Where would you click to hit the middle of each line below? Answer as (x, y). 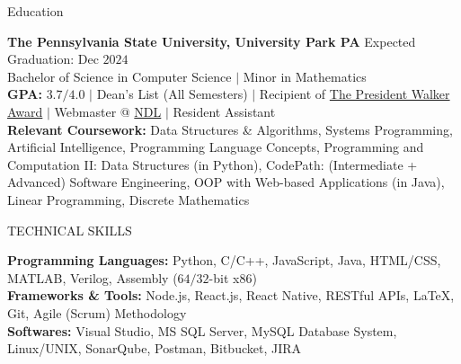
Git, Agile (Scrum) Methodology (97, 312)
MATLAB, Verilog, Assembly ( (93, 277)
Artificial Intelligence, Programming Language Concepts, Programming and (216, 147)
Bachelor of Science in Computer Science (120, 76)
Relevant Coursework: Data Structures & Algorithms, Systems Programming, (230, 129)
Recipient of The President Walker (355, 94)
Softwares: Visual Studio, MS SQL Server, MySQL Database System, (202, 330)
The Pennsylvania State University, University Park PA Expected (212, 41)
